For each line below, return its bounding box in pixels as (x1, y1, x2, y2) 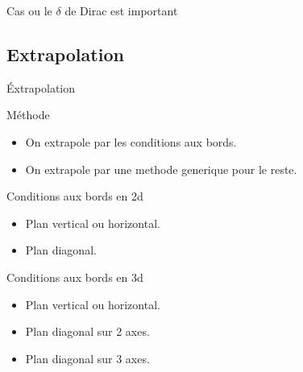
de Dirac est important (64, 2, 178, 19)
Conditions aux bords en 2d (6, 188, 143, 205)
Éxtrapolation (6, 79, 76, 96)
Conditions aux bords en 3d (6, 268, 143, 285)
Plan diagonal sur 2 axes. (25, 323, 150, 340)
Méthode (6, 106, 50, 123)
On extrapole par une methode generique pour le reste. (25, 160, 297, 177)
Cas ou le (6, 2, 52, 19)
